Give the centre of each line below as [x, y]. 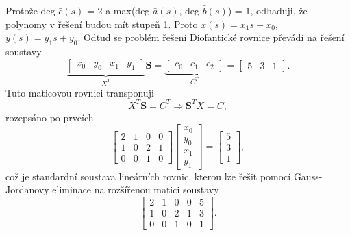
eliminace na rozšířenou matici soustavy [136, 189]
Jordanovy [27, 189]
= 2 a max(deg [118, 10]
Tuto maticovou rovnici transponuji [80, 92]
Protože [22, 10]
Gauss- [308, 176]
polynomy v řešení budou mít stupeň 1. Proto [102, 24]
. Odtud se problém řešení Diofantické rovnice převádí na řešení [211, 37]
